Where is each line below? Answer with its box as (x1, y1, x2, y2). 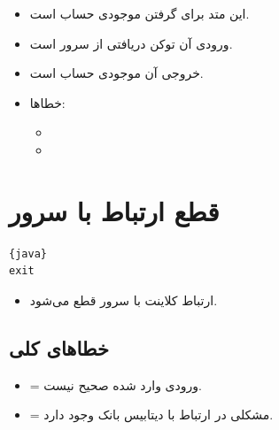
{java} (9, 247, 47, 260)
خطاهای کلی (9, 334, 110, 361)
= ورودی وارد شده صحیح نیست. (29, 375, 202, 394)
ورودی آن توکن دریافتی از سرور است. (29, 34, 233, 52)
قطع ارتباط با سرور (9, 192, 220, 228)
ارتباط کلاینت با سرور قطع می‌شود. (29, 290, 218, 309)
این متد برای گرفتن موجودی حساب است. (29, 4, 250, 22)
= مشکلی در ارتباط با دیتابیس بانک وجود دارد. (29, 405, 274, 424)
